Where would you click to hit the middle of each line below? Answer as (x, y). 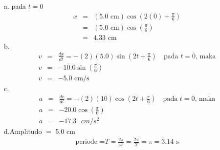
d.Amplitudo (23, 131)
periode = (90, 142)
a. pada (15, 6)
